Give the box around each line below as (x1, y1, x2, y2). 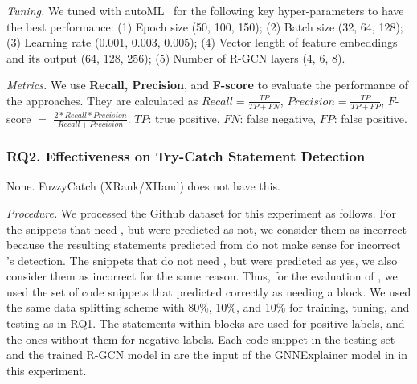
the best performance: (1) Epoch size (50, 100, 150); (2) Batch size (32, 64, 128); (6, 18, 403, 35)
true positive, (154, 109, 220, 126)
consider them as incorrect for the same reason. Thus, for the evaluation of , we (6, 268, 398, 284)
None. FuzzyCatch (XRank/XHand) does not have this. (6, 178, 280, 194)
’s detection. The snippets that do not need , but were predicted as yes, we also (6, 251, 398, 268)
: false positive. (333, 109, 407, 126)
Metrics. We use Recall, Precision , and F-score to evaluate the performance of (6, 76, 408, 93)
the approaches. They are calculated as (6, 92, 198, 108)
